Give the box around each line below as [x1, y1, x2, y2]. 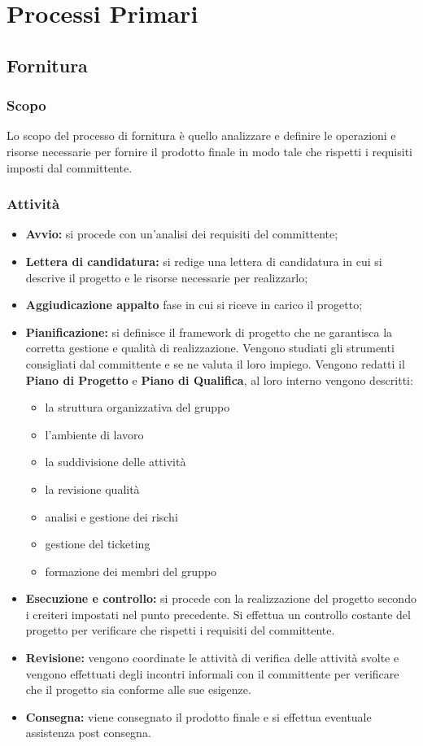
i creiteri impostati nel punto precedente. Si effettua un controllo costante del [25, 605, 411, 622]
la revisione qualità [45, 480, 140, 497]
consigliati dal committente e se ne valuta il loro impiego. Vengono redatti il [25, 355, 405, 372]
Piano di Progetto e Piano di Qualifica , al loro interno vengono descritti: [25, 371, 413, 388]
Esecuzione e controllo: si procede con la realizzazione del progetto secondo [25, 590, 416, 607]
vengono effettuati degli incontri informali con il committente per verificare [25, 665, 399, 682]
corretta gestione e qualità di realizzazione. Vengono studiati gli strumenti [25, 339, 395, 356]
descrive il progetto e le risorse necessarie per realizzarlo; [25, 268, 308, 286]
